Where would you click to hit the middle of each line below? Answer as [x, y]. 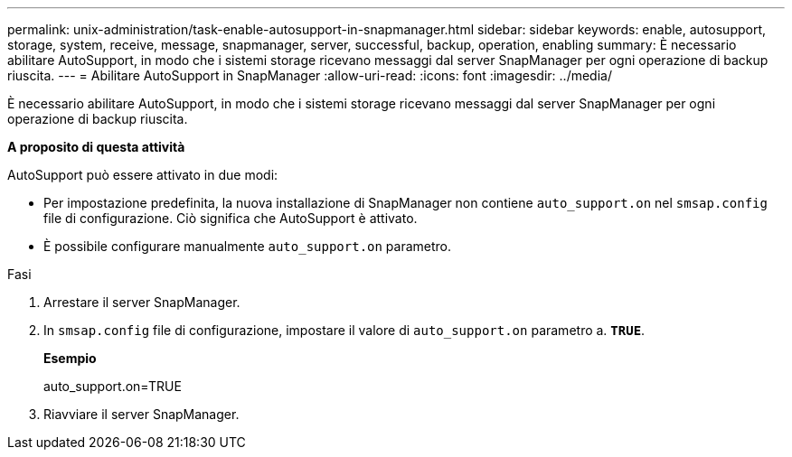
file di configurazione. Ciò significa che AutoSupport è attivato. [231, 218]
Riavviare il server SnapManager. [141, 414]
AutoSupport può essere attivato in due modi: [143, 175]
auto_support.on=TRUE [113, 386]
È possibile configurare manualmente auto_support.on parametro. [248, 246]
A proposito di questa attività [96, 147]
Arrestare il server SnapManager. [142, 302]
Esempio [70, 358]
